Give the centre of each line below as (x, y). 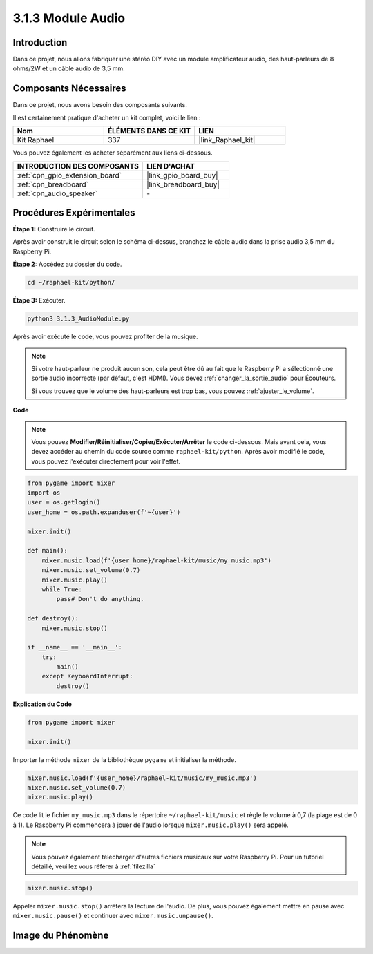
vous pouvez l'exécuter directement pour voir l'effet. (106, 461)
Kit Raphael (36, 140)
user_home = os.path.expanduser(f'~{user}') (104, 512)
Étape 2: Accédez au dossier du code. (67, 264)
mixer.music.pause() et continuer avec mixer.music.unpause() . (113, 916)
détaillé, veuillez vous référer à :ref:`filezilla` (93, 866)
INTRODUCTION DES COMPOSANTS (78, 166)
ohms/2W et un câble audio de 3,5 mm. (69, 68)
